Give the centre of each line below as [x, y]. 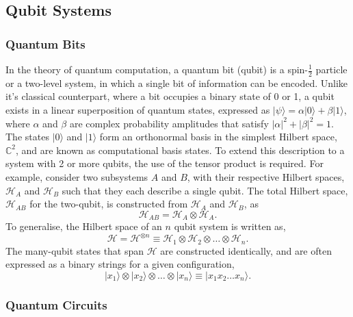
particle [331, 69]
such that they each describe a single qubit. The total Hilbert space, [205, 190]
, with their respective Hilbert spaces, [266, 176]
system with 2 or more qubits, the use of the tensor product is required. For [165, 163]
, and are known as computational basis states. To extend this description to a [180, 150]
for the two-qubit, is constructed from [109, 204]
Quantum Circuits [56, 304]
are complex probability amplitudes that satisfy [169, 123]
